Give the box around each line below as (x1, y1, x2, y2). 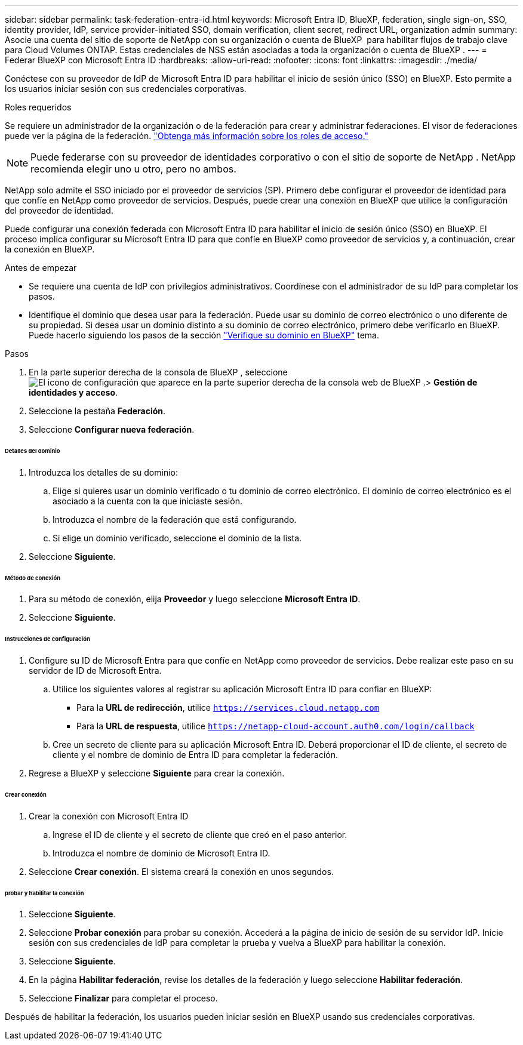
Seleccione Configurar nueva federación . (29, 424, 195, 434)
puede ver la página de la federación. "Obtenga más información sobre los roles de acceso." (5, 131, 368, 141)
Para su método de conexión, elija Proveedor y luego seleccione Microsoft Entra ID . (29, 594, 361, 605)
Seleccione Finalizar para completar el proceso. (29, 993, 218, 1004)
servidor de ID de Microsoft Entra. (29, 665, 162, 676)
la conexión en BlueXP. (5, 244, 95, 254)
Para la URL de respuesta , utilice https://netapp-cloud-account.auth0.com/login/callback (76, 721, 475, 732)
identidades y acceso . (29, 387, 118, 397)
